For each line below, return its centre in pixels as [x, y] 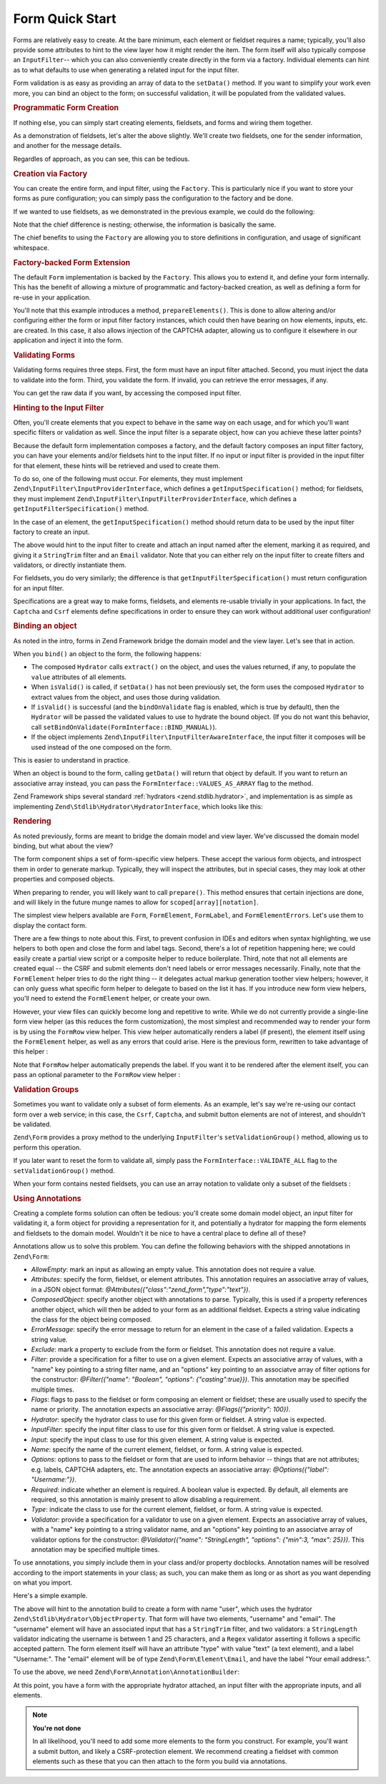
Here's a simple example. [50, 1596]
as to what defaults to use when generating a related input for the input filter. [126, 70]
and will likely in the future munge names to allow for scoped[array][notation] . [136, 902]
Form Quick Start [65, 19]
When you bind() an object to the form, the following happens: [107, 654]
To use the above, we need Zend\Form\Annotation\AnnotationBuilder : [127, 1672]
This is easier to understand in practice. [71, 760]
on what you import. [43, 1582]
